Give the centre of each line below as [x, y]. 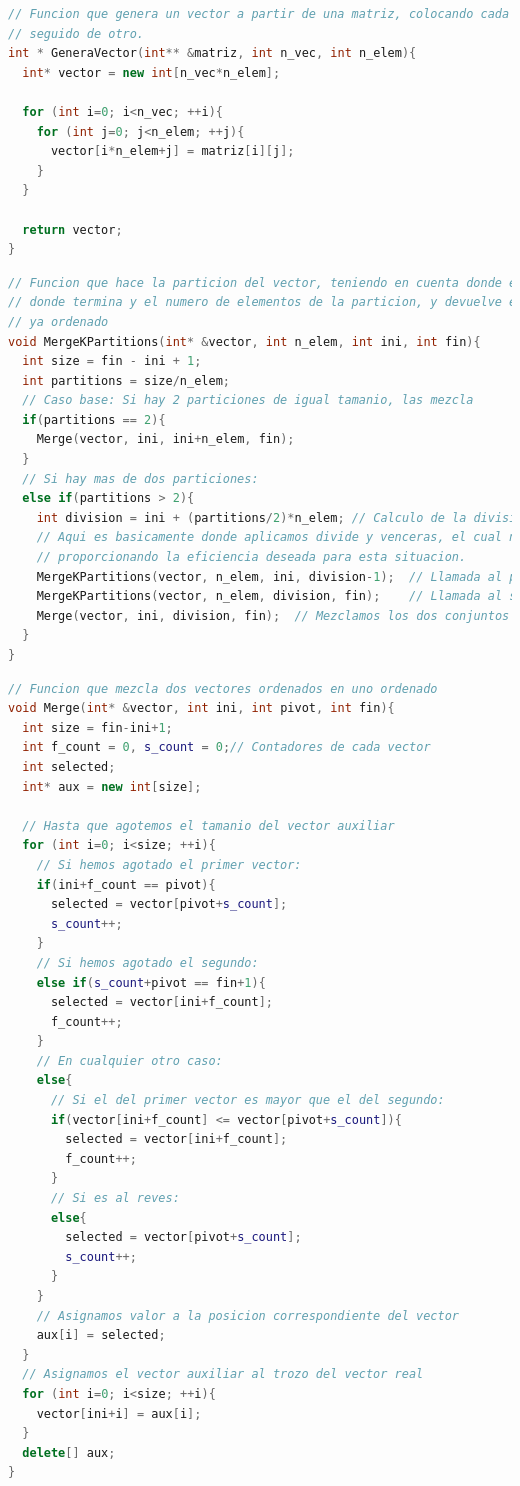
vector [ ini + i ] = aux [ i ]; [119, 1413]
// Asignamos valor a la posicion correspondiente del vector [248, 1315]
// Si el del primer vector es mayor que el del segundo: [247, 1100]
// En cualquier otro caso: [129, 1060]
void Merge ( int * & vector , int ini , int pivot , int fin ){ [201, 708]
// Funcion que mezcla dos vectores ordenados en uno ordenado [223, 688]
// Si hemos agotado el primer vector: [169, 864]
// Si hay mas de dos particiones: [140, 478]
